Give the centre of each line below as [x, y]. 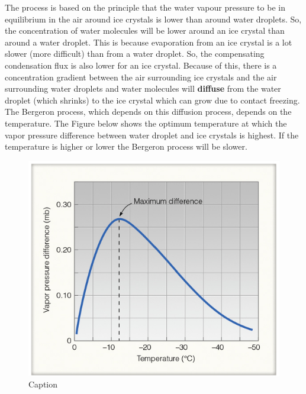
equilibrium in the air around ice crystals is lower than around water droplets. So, [153, 19]
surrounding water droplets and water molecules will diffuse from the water [143, 88]
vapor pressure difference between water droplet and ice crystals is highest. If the [152, 135]
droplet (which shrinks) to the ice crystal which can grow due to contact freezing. [152, 100]
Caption [43, 384]
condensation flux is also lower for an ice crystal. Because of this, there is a [141, 65]
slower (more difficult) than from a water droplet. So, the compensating [135, 54]
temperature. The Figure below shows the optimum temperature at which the [146, 123]
